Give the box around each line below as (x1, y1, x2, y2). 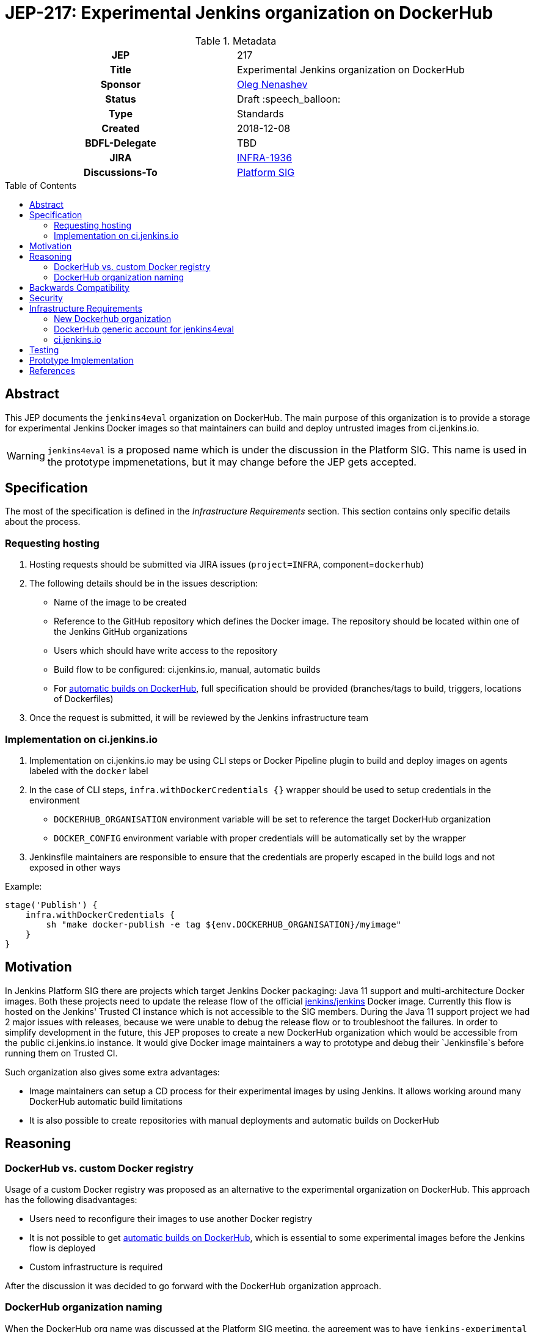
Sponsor (100, 78, 141, 90)
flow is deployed (29, 1243, 95, 1253)
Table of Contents (5, 180, 77, 191)
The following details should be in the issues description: (29, 578, 258, 589)
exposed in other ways (29, 862, 121, 873)
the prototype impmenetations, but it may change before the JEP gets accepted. (47, 455, 417, 468)
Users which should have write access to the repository (54, 645, 278, 656)
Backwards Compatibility (29, 282, 129, 293)
